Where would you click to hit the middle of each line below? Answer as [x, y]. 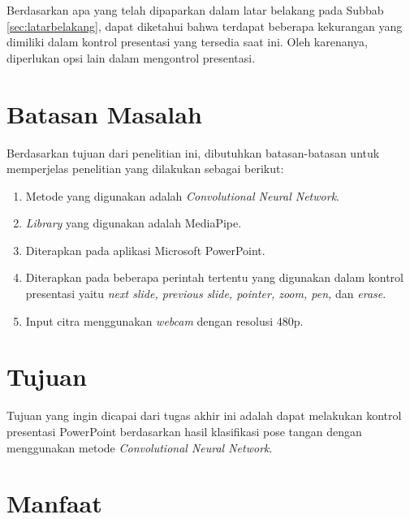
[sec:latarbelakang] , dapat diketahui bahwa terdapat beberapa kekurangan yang [205, 26]
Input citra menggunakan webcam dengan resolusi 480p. [164, 320]
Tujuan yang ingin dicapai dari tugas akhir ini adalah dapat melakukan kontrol [204, 415]
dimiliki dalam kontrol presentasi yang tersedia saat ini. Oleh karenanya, [187, 42]
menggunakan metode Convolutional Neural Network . [140, 447]
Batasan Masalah [104, 113]
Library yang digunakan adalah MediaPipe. [134, 223]
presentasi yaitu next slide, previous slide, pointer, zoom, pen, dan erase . [206, 294]
